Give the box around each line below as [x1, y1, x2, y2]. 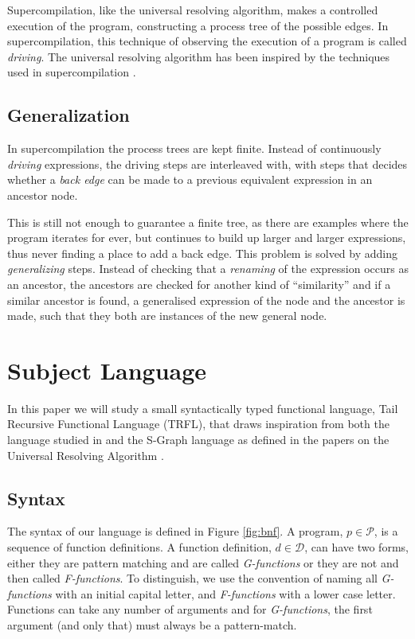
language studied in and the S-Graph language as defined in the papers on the [7, 431, 390, 448]
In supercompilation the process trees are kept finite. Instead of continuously [7, 140, 382, 157]
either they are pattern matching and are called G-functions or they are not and [7, 554, 399, 571]
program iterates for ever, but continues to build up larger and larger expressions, [7, 229, 406, 246]
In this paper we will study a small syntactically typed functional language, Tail [7, 399, 398, 416]
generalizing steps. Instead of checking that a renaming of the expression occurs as [7, 260, 409, 277]
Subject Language [7, 353, 207, 386]
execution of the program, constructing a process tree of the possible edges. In [7, 17, 389, 33]
